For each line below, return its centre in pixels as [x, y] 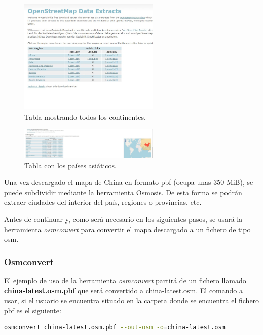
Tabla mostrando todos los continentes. [85, 116]
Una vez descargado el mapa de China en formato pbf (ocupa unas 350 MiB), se [129, 182]
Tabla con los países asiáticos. [70, 165]
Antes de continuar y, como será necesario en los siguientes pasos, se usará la [123, 219]
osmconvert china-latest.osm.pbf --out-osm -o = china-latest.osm [115, 328]
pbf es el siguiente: [33, 310]
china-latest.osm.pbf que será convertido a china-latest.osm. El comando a [123, 290]
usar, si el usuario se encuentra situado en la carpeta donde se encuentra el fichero [132, 300]
